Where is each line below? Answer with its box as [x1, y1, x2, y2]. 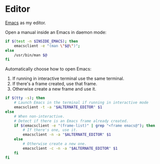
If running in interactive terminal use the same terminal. [12, 75, 125, 82]
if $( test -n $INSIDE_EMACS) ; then [5, 38, 78, 44]
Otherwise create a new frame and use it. [12, 86, 96, 92]
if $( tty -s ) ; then [5, 96, 45, 100]
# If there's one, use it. [23, 128, 78, 132]
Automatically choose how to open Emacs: [5, 66, 92, 72]
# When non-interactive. [14, 114, 65, 119]
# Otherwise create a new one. [23, 141, 87, 146]
